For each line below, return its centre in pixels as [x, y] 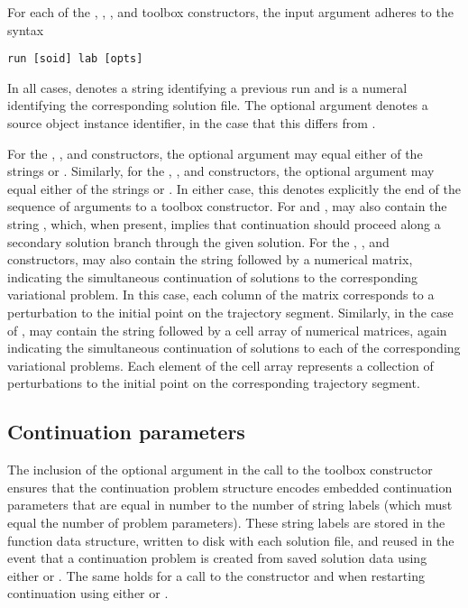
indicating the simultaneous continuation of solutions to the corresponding [213, 276]
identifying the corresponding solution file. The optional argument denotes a [218, 105]
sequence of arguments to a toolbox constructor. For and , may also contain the [227, 206]
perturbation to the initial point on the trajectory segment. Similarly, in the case [230, 312]
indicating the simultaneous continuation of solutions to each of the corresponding [234, 348]
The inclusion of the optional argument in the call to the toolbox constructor [220, 470]
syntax [26, 29]
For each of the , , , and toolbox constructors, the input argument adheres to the [230, 12]
